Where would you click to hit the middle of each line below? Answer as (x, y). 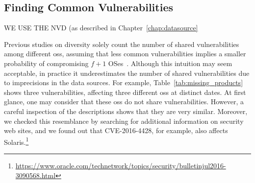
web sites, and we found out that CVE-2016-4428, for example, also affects (116, 130)
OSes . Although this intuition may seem (170, 63)
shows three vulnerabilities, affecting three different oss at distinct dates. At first (125, 92)
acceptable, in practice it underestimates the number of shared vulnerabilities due (127, 73)
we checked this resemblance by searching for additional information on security (124, 121)
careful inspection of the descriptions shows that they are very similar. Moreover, (126, 111)
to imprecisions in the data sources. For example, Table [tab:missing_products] (124, 82)
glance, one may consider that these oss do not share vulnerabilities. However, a (124, 102)
